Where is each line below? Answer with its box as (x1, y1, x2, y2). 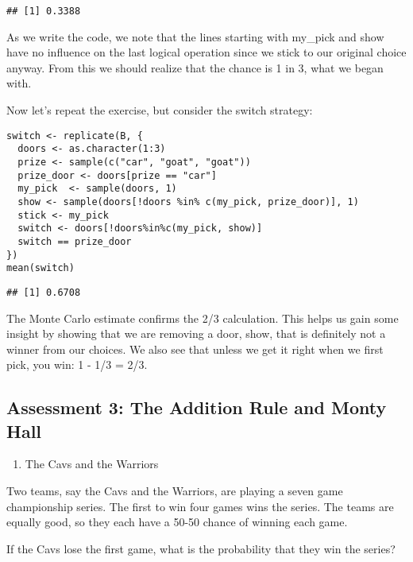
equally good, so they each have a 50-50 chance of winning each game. (6, 514, 348, 530)
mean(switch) (6, 262, 75, 274)
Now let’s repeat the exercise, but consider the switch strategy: (6, 102, 313, 118)
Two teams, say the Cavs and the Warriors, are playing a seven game (6, 483, 343, 499)
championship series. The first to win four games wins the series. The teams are (6, 498, 394, 514)
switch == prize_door (17, 235, 132, 247)
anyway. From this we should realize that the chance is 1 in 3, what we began (6, 59, 384, 76)
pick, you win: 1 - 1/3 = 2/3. (6, 356, 148, 373)
